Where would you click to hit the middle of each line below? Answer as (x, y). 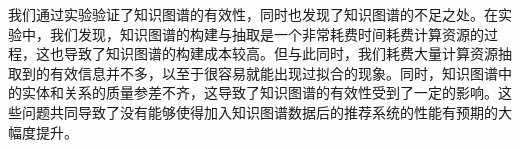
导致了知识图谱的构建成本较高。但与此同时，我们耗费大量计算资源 (280, 53)
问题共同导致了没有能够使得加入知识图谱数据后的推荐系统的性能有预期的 (259, 111)
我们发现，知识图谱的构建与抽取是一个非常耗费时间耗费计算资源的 (266, 33)
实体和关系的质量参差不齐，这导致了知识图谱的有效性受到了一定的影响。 (259, 92)
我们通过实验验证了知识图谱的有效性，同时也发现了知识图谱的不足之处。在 (253, 14)
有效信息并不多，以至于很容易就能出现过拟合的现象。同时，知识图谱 (273, 72)
